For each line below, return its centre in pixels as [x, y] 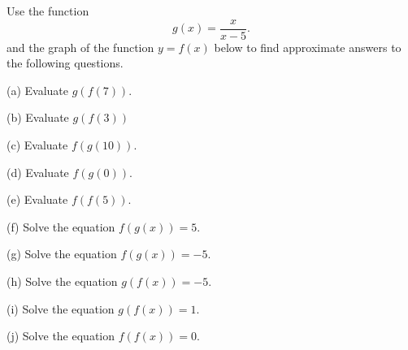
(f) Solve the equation [61, 226]
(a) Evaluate [38, 90]
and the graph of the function [80, 47]
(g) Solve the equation [62, 254]
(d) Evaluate [38, 172]
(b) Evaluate [38, 117]
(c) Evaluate [37, 145]
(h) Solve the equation [62, 281]
